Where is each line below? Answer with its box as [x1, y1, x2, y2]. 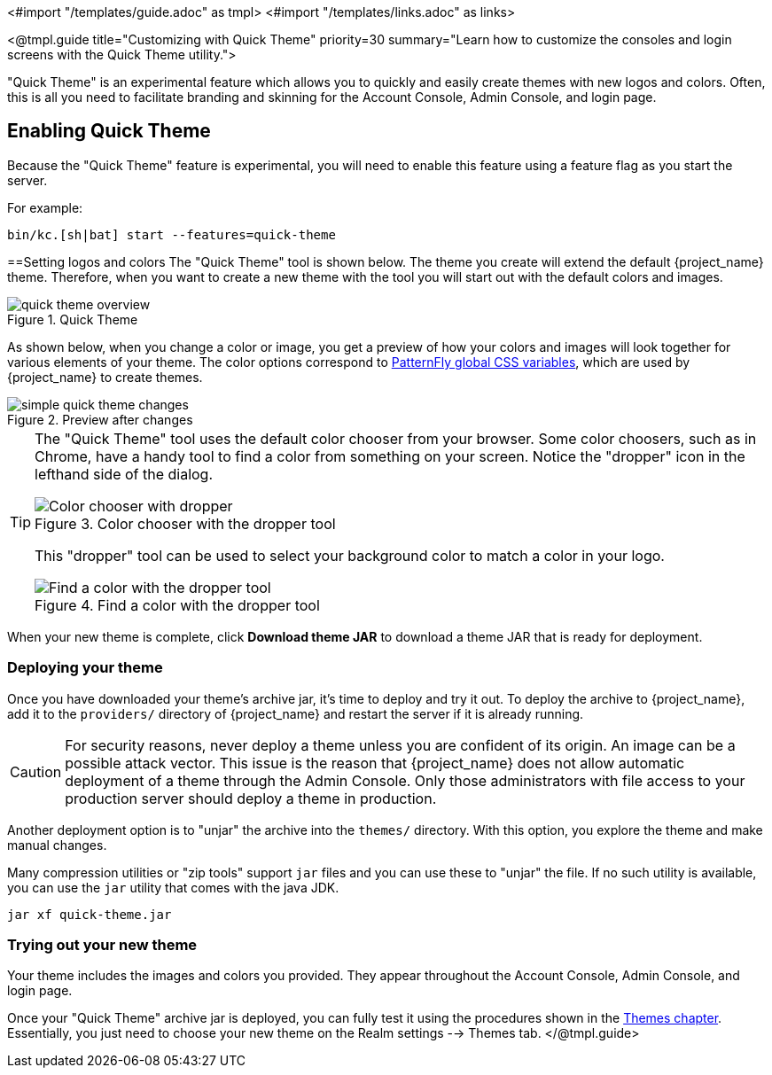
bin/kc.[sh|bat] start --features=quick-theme [7, 227, 336, 242]
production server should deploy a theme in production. [65, 789, 437, 807]
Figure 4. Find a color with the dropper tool [35, 596, 320, 614]
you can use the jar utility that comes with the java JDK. [7, 879, 339, 895]
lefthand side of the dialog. [35, 464, 214, 483]
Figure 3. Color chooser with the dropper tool [35, 514, 336, 533]
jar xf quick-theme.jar [7, 907, 172, 922]
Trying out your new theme [7, 935, 198, 954]
